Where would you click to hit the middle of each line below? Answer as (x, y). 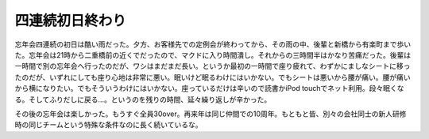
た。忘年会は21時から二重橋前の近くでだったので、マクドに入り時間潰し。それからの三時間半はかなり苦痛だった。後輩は (213, 54)
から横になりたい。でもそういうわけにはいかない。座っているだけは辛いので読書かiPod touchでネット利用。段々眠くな (209, 88)
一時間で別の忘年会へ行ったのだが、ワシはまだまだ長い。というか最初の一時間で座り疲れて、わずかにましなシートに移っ (213, 66)
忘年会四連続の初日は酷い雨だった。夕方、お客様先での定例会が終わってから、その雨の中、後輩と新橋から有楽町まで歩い (213, 44)
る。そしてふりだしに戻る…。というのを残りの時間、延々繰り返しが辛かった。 (143, 100)
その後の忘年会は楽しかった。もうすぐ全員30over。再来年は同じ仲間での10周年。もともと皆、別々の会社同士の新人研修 (211, 114)
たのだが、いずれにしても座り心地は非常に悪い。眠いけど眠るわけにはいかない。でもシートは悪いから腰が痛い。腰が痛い (213, 77)
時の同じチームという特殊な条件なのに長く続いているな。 (108, 125)
